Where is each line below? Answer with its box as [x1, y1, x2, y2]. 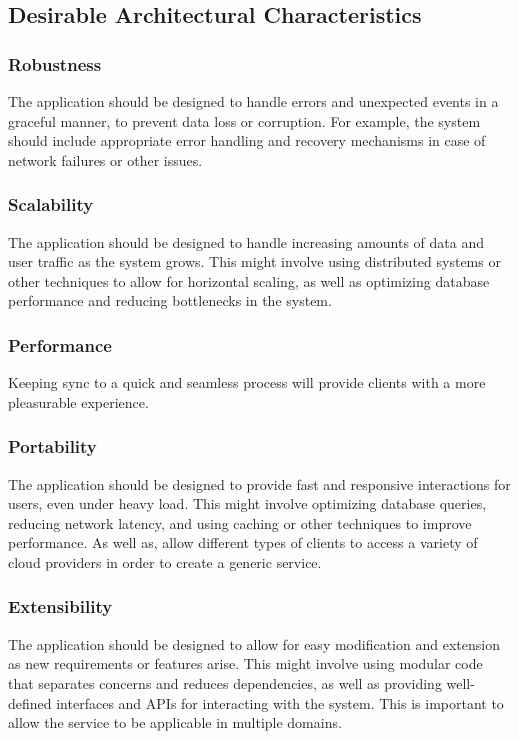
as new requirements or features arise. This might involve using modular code [8, 653, 483, 674]
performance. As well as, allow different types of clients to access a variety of [8, 532, 478, 553]
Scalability [8, 192, 94, 217]
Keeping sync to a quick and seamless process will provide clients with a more [8, 372, 486, 393]
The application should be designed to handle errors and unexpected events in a [8, 91, 499, 111]
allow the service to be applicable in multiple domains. [8, 712, 342, 733]
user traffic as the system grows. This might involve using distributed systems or [8, 251, 501, 272]
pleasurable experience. [8, 391, 149, 412]
